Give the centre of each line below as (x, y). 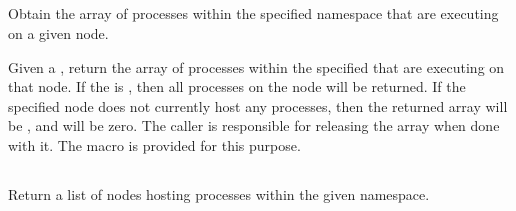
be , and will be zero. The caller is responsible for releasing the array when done (254, 125)
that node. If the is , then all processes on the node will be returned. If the (237, 86)
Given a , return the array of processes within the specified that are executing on (256, 66)
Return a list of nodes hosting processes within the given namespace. (219, 193)
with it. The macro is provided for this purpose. (154, 144)
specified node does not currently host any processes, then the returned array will (258, 105)
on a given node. (58, 32)
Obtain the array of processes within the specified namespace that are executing (253, 13)
